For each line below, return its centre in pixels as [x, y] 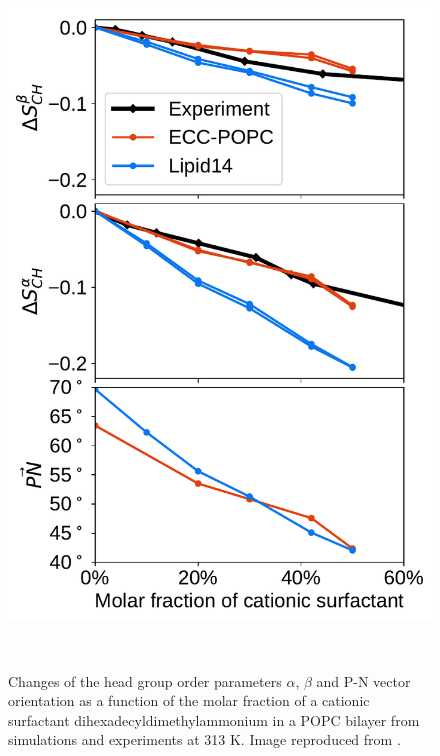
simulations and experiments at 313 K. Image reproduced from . [204, 739]
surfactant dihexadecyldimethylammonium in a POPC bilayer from [214, 719]
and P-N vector [363, 680]
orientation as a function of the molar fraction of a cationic [189, 700]
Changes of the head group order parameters [145, 680]
